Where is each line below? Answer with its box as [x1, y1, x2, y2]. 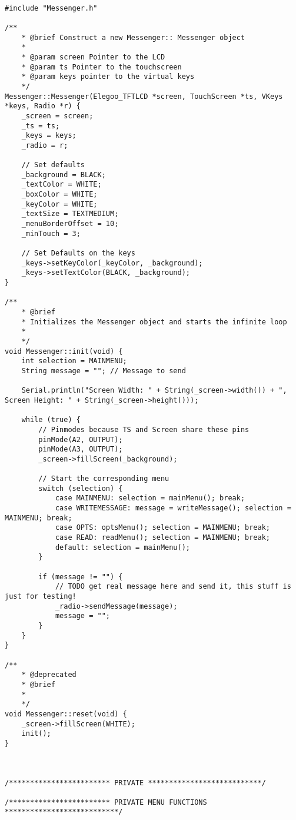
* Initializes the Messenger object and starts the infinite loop [21, 317, 287, 326]
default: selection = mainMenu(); [55, 543, 190, 552]
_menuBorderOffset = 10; [21, 220, 119, 228]
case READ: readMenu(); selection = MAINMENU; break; [55, 533, 271, 542]
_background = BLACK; [21, 170, 106, 179]
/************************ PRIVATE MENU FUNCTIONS [5, 798, 207, 806]
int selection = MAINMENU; [21, 357, 127, 366]
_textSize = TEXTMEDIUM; [21, 210, 119, 218]
